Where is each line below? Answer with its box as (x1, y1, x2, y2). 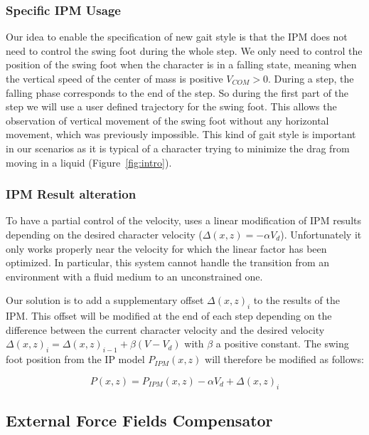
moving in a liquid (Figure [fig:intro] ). (6, 154, 172, 169)
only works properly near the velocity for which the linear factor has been (6, 241, 327, 256)
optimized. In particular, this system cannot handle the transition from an (6, 255, 330, 270)
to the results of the (253, 293, 340, 308)
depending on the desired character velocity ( (6, 226, 203, 241)
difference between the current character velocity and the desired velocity (6, 322, 325, 337)
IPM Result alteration (6, 185, 137, 203)
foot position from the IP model (6, 352, 145, 367)
